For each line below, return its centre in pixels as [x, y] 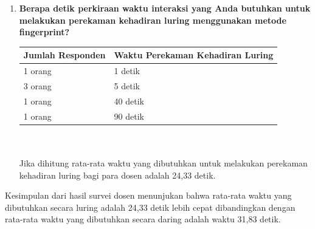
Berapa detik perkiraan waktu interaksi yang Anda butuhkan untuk [165, 8]
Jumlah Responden [64, 55]
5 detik [127, 85]
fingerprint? [44, 32]
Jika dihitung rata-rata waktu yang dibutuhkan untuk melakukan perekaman [163, 162]
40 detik [129, 101]
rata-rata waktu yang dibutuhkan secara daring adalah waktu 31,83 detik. [143, 219]
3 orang [37, 85]
